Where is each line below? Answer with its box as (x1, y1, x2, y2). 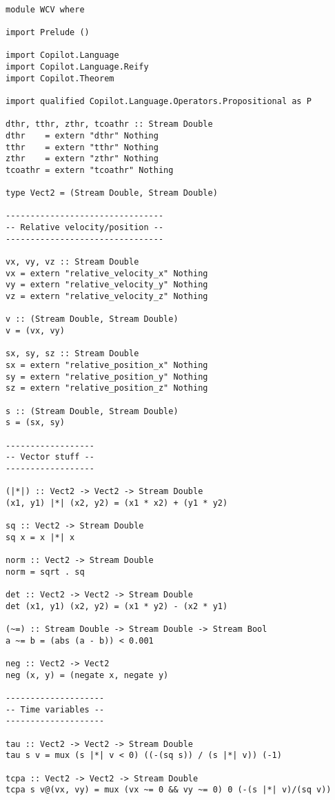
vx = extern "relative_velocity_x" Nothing (6, 268, 208, 278)
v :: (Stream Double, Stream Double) (6, 314, 179, 325)
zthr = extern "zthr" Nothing (6, 154, 159, 164)
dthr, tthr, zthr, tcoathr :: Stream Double (6, 119, 213, 130)
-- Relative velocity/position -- (6, 223, 164, 233)
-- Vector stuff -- (6, 452, 94, 462)
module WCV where (6, 4, 85, 14)
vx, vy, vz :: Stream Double (6, 257, 139, 267)
